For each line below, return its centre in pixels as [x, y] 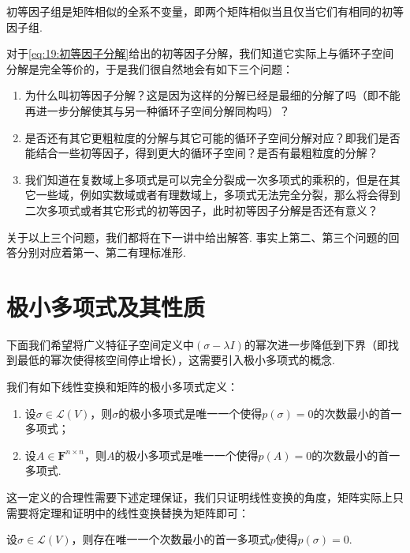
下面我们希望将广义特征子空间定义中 [100, 344]
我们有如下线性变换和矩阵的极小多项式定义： [122, 387]
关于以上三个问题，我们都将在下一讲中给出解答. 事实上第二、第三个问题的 [198, 237]
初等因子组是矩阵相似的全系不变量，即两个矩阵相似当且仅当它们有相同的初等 [205, 11]
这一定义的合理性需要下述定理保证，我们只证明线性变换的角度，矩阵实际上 [199, 497]
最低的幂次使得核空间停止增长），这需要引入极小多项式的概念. [176, 360]
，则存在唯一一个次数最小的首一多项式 [171, 539]
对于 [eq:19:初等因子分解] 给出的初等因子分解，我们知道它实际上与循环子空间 [200, 53]
